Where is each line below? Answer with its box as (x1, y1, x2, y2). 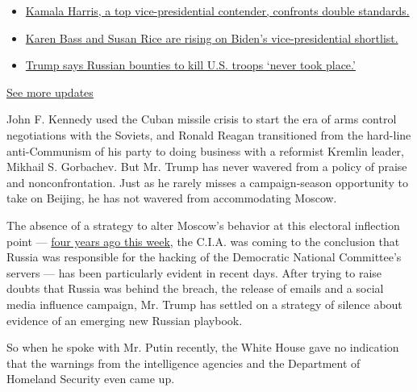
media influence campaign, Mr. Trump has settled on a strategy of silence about (6, 295, 402, 312)
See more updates (6, 83, 94, 100)
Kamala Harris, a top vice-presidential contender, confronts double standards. (25, 2, 410, 19)
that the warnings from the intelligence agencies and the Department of (6, 354, 361, 371)
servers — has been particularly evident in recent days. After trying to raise (6, 264, 382, 281)
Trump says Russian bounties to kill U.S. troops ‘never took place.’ (25, 56, 356, 73)
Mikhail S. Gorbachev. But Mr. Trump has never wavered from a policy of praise (6, 158, 407, 175)
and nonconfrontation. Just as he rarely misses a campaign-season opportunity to (6, 173, 408, 190)
